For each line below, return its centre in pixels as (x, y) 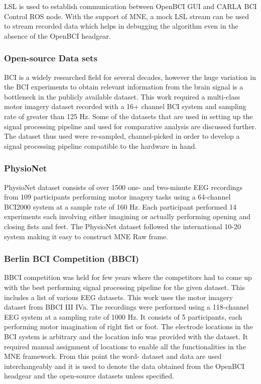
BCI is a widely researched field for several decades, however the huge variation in (130, 77)
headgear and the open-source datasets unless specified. (89, 376)
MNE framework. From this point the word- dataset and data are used (113, 356)
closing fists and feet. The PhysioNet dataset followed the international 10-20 (122, 226)
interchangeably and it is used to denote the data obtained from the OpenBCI (124, 366)
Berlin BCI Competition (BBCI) (72, 259)
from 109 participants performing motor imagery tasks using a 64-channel (117, 197)
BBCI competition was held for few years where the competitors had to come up (128, 277)
